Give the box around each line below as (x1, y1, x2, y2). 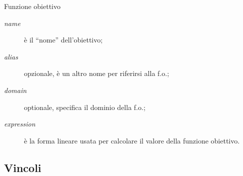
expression (4, 118, 35, 129)
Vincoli (4, 159, 41, 175)
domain (4, 84, 27, 95)
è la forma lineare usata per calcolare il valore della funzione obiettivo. (24, 135, 240, 145)
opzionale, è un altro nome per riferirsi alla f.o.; (24, 68, 169, 78)
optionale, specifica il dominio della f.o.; (24, 101, 145, 112)
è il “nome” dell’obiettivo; (24, 34, 103, 45)
